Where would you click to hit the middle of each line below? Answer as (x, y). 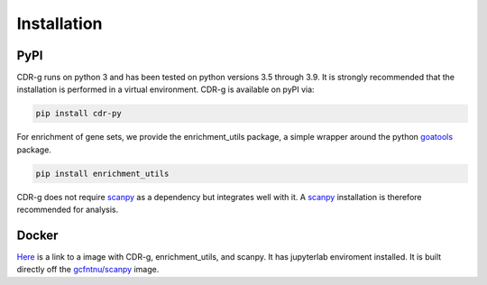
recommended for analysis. (68, 210)
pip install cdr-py (78, 114)
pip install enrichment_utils (102, 173)
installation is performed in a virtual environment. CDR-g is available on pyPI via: (165, 89)
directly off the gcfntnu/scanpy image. (88, 270)
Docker (37, 235)
